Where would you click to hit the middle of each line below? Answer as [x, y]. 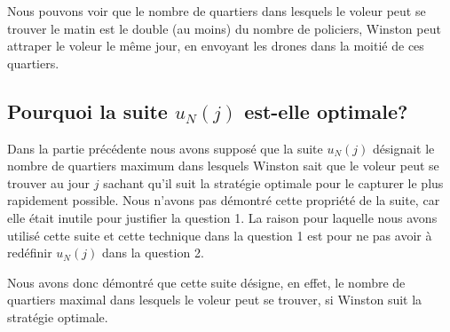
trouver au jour [49, 182]
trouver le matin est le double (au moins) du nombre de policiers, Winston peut [224, 28]
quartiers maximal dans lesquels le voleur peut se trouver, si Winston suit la [215, 300]
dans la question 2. [153, 253]
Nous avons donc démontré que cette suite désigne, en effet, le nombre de [206, 282]
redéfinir [30, 253]
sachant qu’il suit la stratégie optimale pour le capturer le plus [273, 182]
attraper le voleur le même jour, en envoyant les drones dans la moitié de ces [216, 46]
